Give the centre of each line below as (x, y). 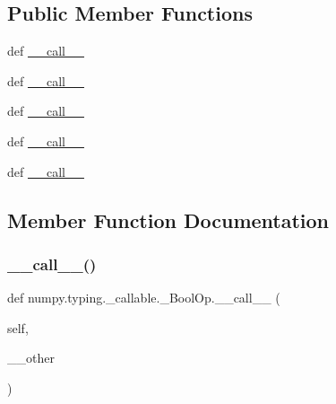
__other (31, 358)
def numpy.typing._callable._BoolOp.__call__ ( (144, 298)
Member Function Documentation (168, 220)
